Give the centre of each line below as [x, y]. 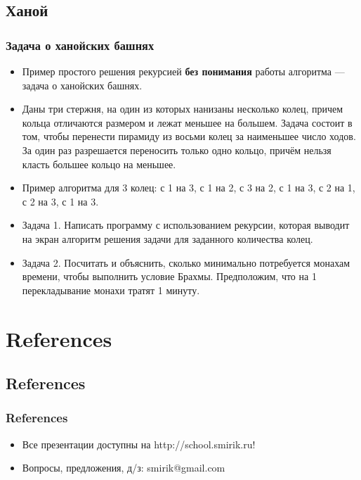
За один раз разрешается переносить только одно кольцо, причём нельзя [177, 150]
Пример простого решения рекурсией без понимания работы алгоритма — [183, 71]
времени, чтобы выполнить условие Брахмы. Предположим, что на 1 [169, 276]
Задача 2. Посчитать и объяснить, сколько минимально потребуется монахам [186, 262]
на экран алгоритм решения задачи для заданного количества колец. [168, 238]
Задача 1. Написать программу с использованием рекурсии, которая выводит [186, 225]
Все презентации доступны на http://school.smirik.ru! [139, 444]
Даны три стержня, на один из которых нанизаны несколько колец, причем [183, 109]
